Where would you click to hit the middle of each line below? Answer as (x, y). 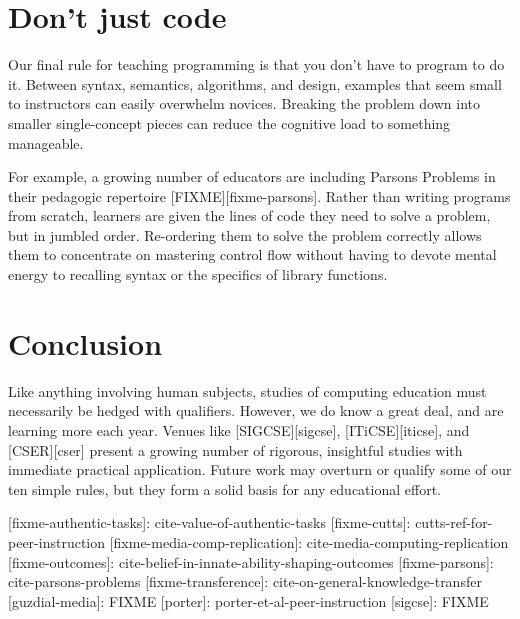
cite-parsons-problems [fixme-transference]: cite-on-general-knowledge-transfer (245, 581)
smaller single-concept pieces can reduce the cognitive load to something (229, 122)
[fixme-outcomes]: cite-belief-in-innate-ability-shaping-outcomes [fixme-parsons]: (251, 561)
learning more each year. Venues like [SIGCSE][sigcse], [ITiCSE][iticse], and (239, 429)
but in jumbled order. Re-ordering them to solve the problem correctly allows (245, 234)
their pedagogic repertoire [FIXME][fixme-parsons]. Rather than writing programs (259, 195)
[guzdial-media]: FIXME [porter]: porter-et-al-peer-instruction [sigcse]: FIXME (248, 600)
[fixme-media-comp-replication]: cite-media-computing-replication (309, 541)
